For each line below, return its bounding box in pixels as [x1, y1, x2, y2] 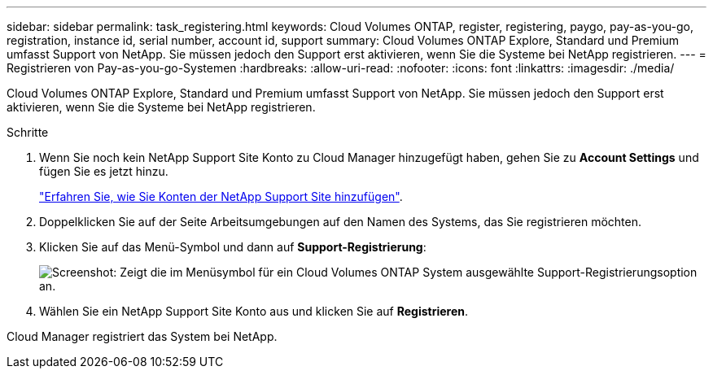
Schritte [7, 125, 49, 139]
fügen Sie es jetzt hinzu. [39, 164, 168, 178]
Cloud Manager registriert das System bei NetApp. [7, 329, 278, 343]
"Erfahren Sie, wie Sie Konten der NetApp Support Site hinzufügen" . [39, 190, 403, 203]
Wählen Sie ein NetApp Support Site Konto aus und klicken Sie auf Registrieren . [39, 304, 469, 318]
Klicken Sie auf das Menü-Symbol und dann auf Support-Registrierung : [39, 240, 426, 254]
